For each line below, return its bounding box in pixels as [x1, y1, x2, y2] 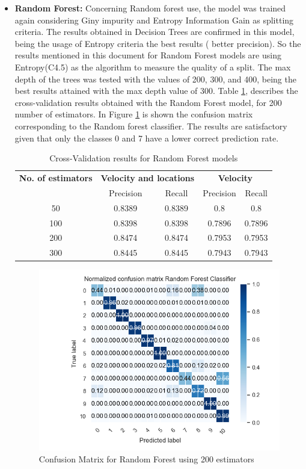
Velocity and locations [100, 171, 195, 184]
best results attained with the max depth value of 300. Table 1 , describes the [14, 84, 298, 97]
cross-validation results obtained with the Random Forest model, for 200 [14, 96, 282, 108]
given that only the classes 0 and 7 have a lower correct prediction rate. [14, 131, 279, 144]
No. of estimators [19, 171, 93, 184]
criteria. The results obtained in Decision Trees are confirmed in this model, [14, 25, 295, 38]
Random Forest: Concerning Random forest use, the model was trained [14, 2, 286, 14]
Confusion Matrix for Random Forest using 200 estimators [38, 453, 254, 465]
